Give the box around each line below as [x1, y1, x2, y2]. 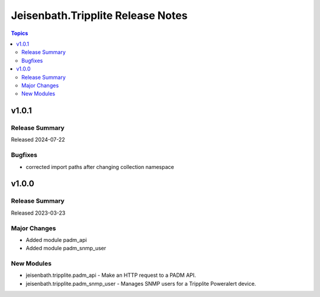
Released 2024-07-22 [11, 136, 65, 143]
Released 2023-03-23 [11, 209, 66, 216]
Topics [11, 30, 28, 37]
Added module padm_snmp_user [25, 245, 107, 252]
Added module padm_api [25, 236, 87, 243]
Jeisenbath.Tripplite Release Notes [11, 9, 188, 22]
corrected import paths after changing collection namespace [25, 163, 174, 170]
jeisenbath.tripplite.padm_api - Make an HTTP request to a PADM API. [25, 272, 196, 279]
